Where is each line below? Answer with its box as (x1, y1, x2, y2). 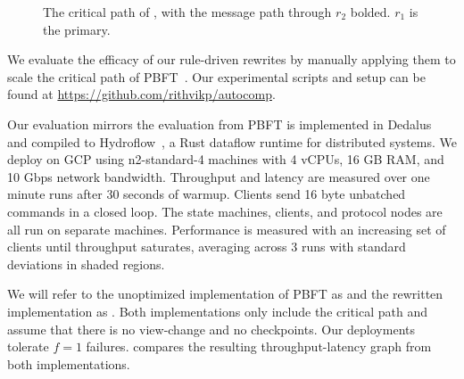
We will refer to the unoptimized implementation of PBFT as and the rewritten (7, 284, 443, 303)
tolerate (7, 337, 49, 356)
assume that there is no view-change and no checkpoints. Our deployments (7, 319, 415, 338)
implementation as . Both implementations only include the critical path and (7, 301, 427, 320)
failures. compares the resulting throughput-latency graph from (86, 337, 432, 356)
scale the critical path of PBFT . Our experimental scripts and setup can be (7, 67, 426, 86)
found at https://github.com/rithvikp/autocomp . (7, 85, 276, 103)
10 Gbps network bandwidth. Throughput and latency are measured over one (7, 167, 430, 185)
